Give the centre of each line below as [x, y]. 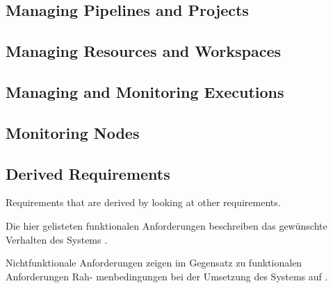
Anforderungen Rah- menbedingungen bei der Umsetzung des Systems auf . [167, 276]
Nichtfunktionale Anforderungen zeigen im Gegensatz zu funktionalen [154, 263]
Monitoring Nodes [73, 132]
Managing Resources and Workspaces [144, 51]
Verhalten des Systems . [57, 239]
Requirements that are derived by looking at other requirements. [143, 202]
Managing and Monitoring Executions [145, 91]
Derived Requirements [88, 173]
